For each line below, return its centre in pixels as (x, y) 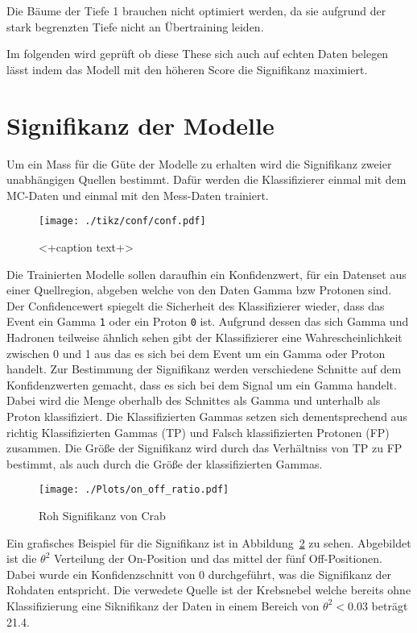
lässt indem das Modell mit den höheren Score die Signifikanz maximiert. (187, 69)
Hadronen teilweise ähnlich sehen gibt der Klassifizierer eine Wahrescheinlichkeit (204, 337)
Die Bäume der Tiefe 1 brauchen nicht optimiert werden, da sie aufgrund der (196, 10)
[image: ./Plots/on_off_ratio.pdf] (134, 490)
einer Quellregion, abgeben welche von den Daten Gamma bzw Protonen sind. (199, 290)
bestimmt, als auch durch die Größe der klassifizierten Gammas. (165, 463)
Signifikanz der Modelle (140, 125)
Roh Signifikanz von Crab (102, 515)
